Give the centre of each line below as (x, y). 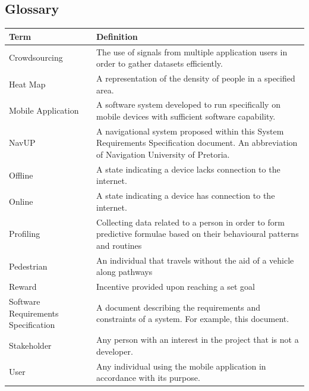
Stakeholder (30, 345)
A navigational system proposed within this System (190, 131)
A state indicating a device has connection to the (186, 195)
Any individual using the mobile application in (181, 366)
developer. (115, 351)
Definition (117, 36)
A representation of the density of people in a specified (196, 78)
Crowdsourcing (36, 57)
